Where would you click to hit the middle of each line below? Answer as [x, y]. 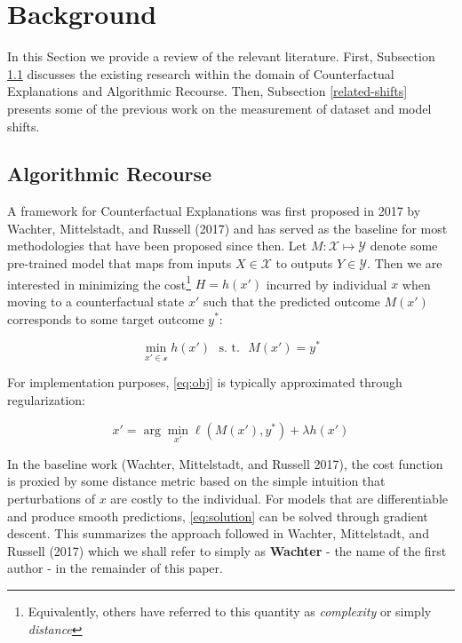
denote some [404, 246]
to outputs [304, 263]
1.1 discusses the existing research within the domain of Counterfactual [201, 73]
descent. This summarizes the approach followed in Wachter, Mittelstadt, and [218, 533]
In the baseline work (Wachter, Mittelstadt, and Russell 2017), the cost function [225, 463]
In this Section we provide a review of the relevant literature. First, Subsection [221, 56]
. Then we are [405, 263]
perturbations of [51, 498]
